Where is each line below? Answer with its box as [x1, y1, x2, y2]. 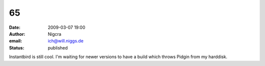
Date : [9, 24, 21, 30]
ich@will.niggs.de [48, 38, 83, 44]
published [48, 44, 68, 51]
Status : [9, 44, 25, 51]
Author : [9, 31, 26, 37]
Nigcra [48, 31, 61, 37]
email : [9, 38, 22, 44]
